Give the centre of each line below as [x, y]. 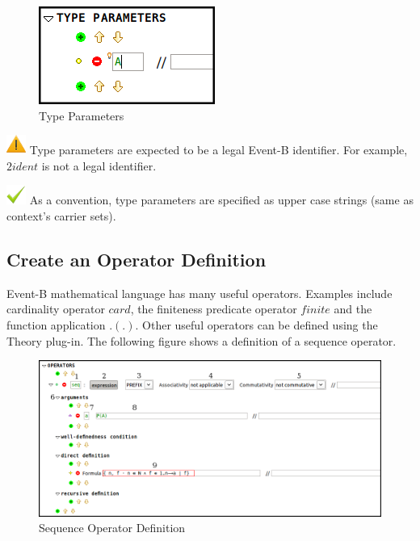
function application [56, 324]
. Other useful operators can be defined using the [256, 324]
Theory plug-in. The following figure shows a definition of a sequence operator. [202, 340]
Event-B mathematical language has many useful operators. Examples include [199, 293]
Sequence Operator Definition [112, 528]
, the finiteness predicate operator [214, 309]
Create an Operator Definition [136, 259]
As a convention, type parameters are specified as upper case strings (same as [221, 200]
